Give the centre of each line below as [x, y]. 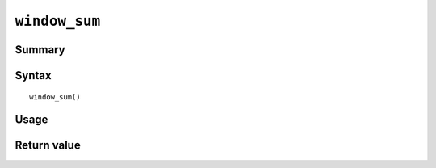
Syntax [33, 76]
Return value [48, 145]
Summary [40, 50]
